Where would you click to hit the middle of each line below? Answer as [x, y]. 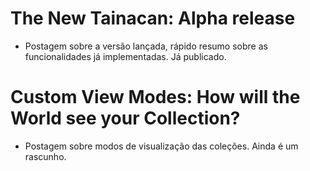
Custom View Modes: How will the [155, 97]
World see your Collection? [125, 118]
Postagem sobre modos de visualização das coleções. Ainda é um [161, 146]
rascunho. [45, 156]
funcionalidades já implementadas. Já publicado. [125, 56]
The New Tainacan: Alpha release [153, 18]
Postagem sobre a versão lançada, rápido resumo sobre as [146, 46]
